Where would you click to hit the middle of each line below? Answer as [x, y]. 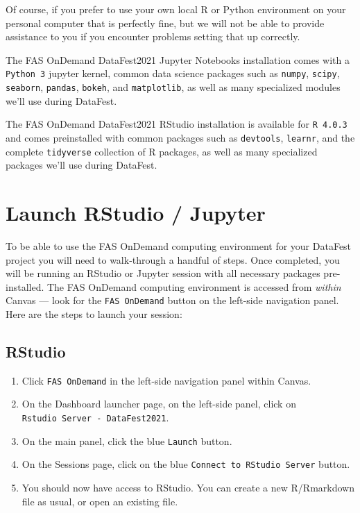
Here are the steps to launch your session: [94, 314]
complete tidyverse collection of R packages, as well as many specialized [162, 151]
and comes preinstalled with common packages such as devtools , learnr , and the [180, 137]
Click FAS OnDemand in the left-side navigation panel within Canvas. [166, 380]
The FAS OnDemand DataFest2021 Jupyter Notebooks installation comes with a [178, 59]
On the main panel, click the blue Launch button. [127, 440]
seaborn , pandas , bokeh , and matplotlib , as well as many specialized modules [173, 87]
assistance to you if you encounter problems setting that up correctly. [153, 36]
